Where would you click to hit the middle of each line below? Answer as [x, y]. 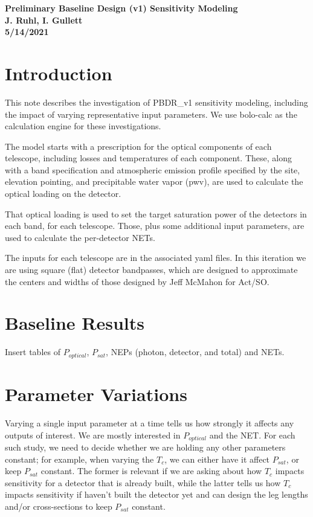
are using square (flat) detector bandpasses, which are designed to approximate [151, 270]
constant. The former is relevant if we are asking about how [151, 471]
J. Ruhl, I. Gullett [44, 20]
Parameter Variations [96, 393]
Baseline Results [75, 323]
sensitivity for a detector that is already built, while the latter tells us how [143, 482]
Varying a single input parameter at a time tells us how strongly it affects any [150, 422]
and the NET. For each [252, 435]
